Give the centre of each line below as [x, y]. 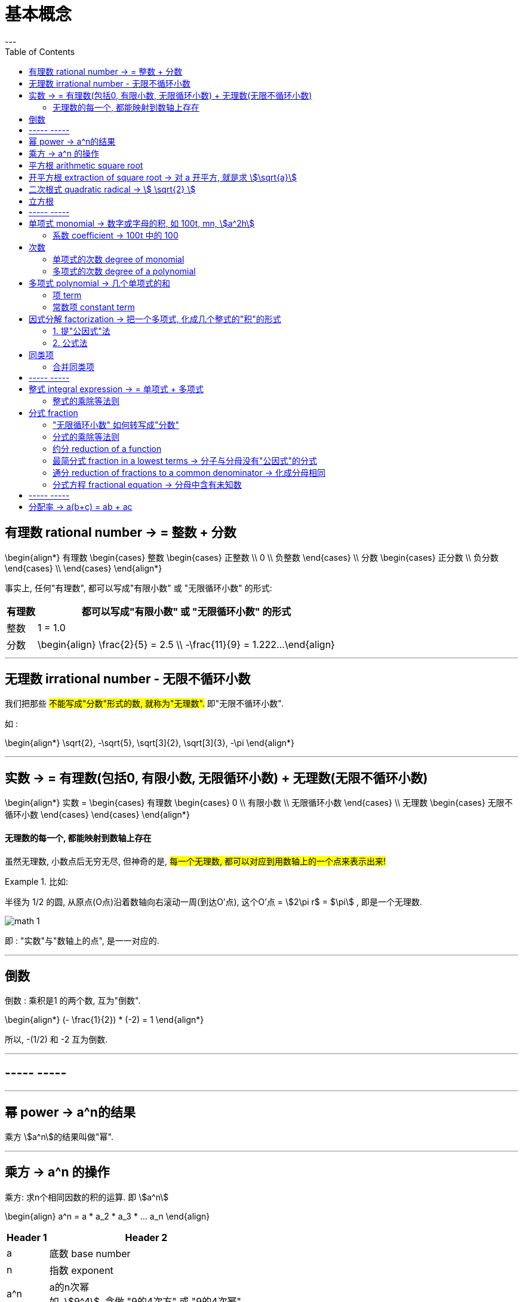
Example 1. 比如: [36, 881]
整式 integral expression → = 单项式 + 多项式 [116, 389]
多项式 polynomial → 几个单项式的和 [100, 283]
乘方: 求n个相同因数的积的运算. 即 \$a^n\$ [87, 1197]
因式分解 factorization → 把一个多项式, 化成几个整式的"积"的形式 [155, 319]
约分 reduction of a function [107, 448]
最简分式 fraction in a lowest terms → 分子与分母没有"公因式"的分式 [185, 460]
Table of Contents [40, 51]
